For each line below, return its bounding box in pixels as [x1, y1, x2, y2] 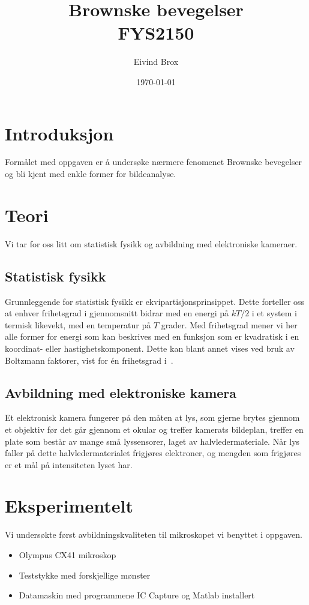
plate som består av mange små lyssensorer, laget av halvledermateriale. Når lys [5, 435, 300, 447]
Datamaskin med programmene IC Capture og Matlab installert [19, 589, 255, 601]
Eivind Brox [133, 55, 179, 68]
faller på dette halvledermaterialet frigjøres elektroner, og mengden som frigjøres [5, 447, 301, 459]
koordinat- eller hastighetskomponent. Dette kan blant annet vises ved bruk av [5, 342, 295, 354]
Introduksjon [5, 121, 114, 145]
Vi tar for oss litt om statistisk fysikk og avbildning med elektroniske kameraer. [5, 237, 298, 250]
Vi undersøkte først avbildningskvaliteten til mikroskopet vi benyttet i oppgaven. [5, 528, 302, 541]
